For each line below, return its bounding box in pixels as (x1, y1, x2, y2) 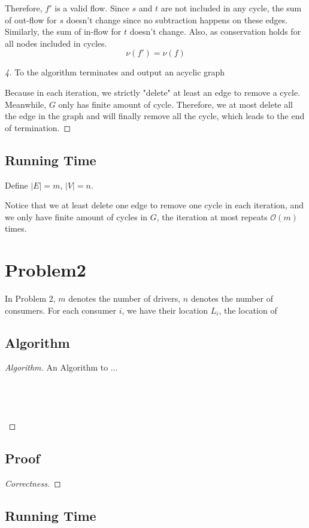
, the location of (219, 304, 277, 316)
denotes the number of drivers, (68, 292, 181, 305)
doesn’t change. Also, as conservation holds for (129, 25, 301, 38)
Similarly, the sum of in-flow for (5, 25, 122, 38)
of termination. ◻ (5, 121, 71, 133)
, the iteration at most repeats (156, 210, 268, 223)
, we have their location (122, 304, 208, 316)
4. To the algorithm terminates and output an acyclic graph (5, 66, 225, 78)
